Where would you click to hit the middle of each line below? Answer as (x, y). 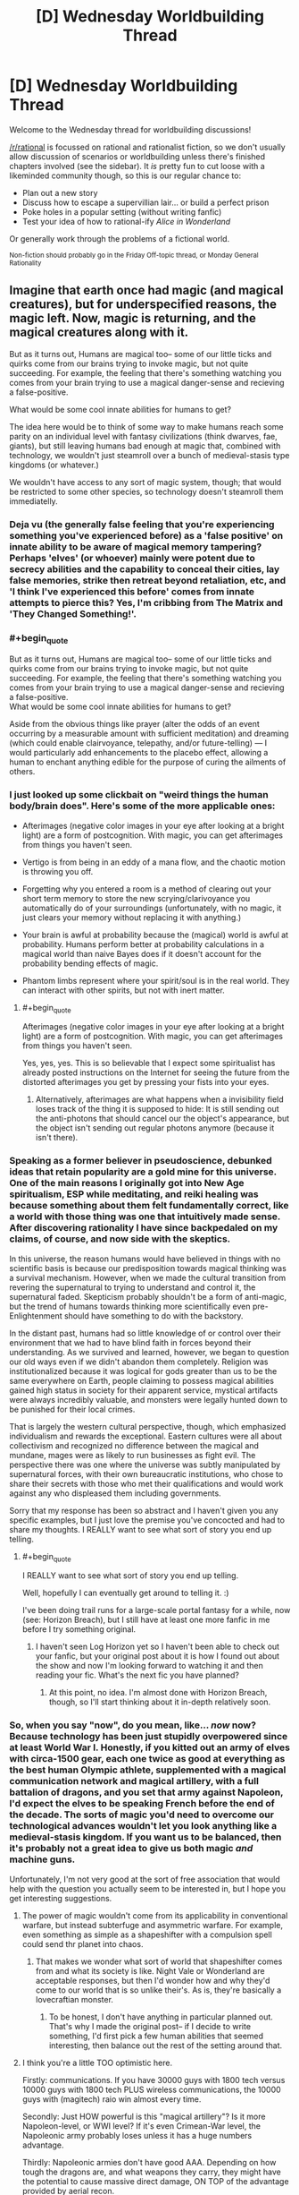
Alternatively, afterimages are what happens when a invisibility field (159, 1099)
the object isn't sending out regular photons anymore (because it (155, 1128)
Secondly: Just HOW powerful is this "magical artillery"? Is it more (144, 2116)
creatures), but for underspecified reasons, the (143, 305)
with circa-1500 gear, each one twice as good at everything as (147, 1759)
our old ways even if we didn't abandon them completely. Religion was (139, 1362)
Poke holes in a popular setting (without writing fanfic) (122, 211)
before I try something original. (79, 1629)
